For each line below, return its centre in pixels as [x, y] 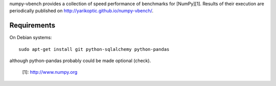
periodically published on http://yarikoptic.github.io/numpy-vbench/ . [81, 11]
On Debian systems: [31, 38]
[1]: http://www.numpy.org [50, 72]
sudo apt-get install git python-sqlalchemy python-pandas [94, 49]
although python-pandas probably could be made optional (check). [80, 61]
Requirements [32, 25]
